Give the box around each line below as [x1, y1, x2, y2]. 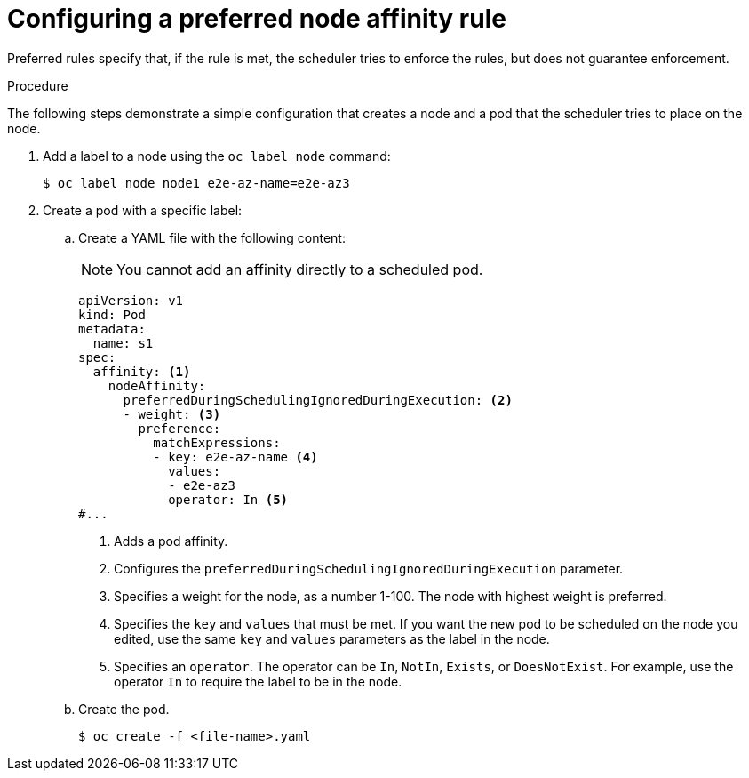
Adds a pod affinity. [114, 533, 228, 549]
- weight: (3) [123, 406, 221, 421]
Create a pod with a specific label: [43, 202, 243, 218]
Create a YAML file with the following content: [78, 229, 346, 245]
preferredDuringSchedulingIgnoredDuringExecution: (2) [123, 392, 513, 407]
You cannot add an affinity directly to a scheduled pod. [116, 260, 483, 278]
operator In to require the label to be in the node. [114, 673, 402, 689]
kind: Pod [78, 307, 146, 322]
